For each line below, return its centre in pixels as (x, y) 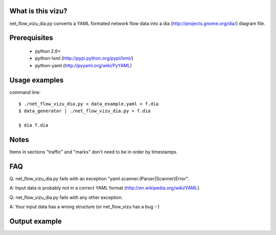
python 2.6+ (48, 51)
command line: (25, 92)
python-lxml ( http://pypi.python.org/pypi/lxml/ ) (84, 58)
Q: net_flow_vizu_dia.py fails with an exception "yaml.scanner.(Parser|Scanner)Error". (99, 178)
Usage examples (37, 80)
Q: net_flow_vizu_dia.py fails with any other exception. (66, 197)
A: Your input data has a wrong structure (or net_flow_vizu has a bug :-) (85, 207)
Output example (36, 221)
